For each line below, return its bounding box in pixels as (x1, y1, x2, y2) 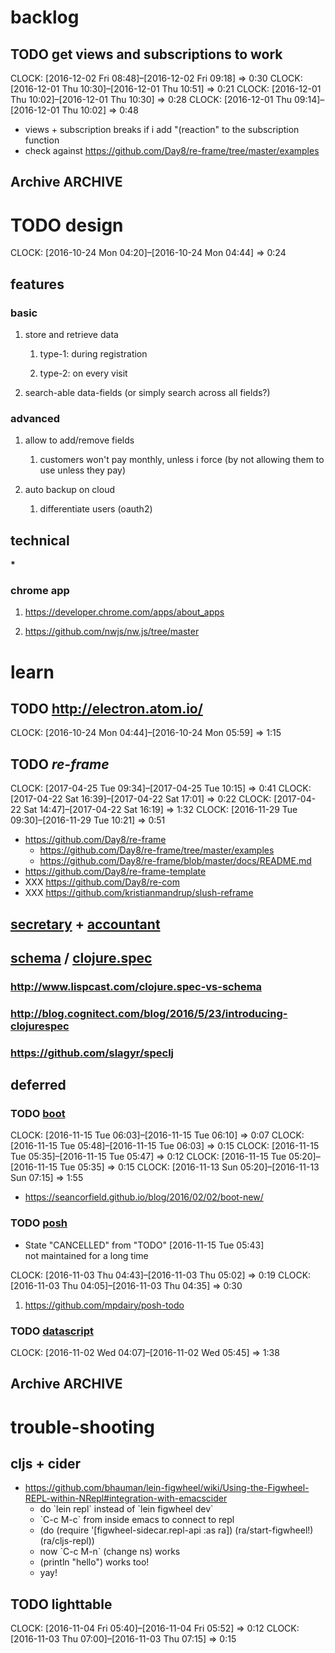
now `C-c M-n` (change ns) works (39, 1546, 181, 1558)
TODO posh (10, 1216, 68, 1230)
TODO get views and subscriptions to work (10, 46, 283, 63)
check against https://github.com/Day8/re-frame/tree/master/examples (24, 145, 320, 156)
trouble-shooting (10, 1416, 156, 1438)
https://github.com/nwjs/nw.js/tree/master (24, 626, 200, 638)
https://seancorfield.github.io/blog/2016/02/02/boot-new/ (24, 1191, 264, 1203)
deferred (10, 1077, 67, 1094)
